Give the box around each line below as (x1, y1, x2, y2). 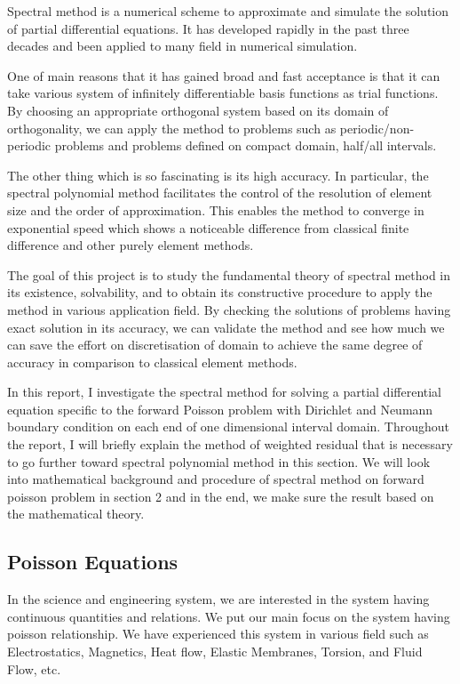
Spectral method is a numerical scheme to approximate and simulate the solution (7, 2, 449, 20)
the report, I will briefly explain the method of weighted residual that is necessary (7, 435, 453, 454)
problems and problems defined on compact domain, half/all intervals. (54, 136, 437, 155)
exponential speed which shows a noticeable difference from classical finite (7, 218, 409, 237)
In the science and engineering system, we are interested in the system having (7, 590, 430, 608)
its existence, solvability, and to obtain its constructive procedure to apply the (7, 283, 432, 302)
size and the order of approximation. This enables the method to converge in (7, 200, 424, 219)
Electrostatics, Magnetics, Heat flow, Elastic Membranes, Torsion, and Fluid (7, 642, 423, 661)
